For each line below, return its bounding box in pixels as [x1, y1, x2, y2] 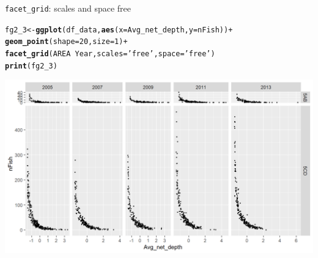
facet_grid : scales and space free [5, 2, 131, 14]
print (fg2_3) [5, 61, 57, 70]
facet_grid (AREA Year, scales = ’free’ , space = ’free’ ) [5, 49, 215, 58]
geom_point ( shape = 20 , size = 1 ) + [5, 37, 128, 46]
